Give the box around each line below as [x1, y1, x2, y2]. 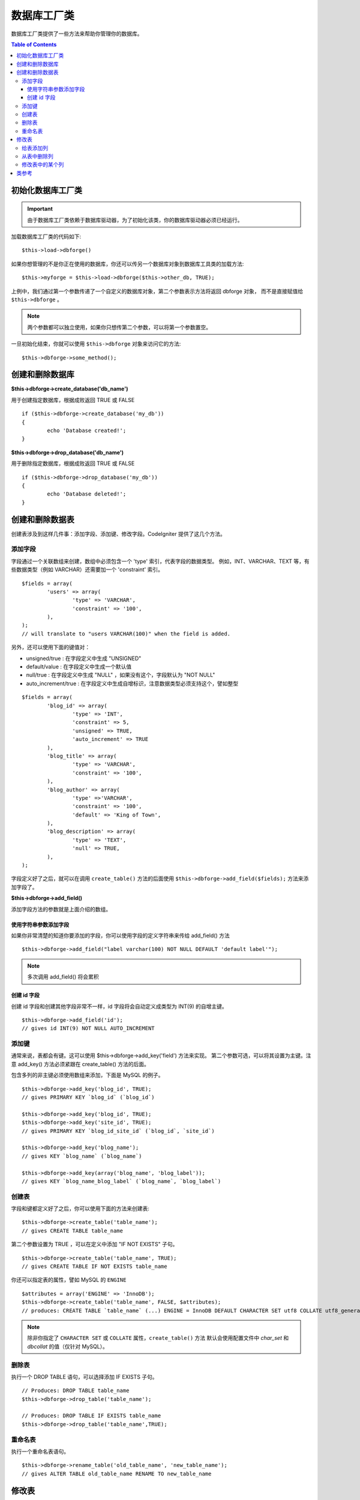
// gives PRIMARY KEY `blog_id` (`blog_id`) [22, 1094, 155, 1101]
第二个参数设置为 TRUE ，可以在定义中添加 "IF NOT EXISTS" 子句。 [11, 1241, 178, 1248]
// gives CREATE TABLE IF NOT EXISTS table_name [22, 1263, 167, 1270]
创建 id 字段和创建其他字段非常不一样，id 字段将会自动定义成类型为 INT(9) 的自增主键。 [11, 1003, 227, 1010]
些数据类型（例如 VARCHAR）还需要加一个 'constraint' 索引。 [11, 566, 163, 573]
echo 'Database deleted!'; [47, 491, 127, 497]
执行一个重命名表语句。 [11, 1448, 69, 1455]
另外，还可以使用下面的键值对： [11, 644, 90, 651]
